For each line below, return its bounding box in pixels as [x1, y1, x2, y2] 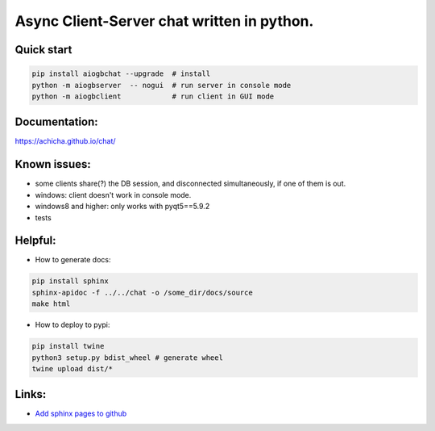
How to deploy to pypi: [35, 320, 110, 330]
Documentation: [14, 115, 98, 129]
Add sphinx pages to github [35, 408, 127, 419]
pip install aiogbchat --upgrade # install [31, 69, 211, 78]
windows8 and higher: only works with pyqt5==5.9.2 [35, 202, 210, 211]
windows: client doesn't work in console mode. [35, 190, 192, 199]
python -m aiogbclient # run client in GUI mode [31, 91, 275, 101]
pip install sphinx [31, 277, 109, 286]
